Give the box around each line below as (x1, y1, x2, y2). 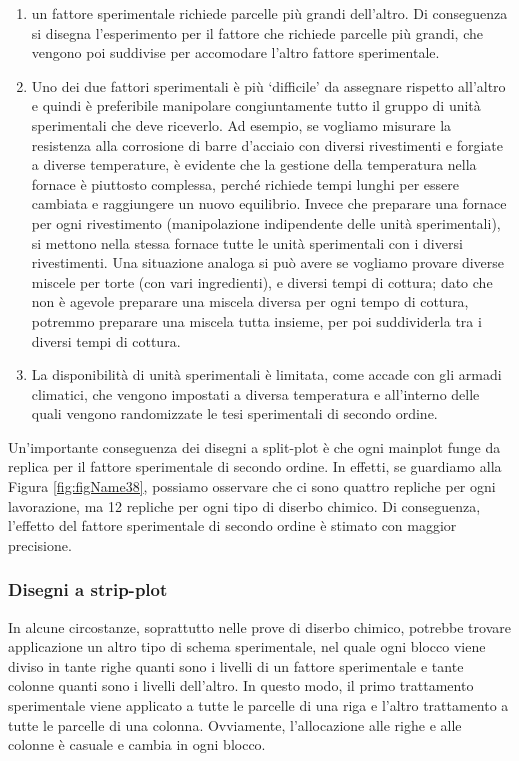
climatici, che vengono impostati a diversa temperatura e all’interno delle (31, 383, 480, 404)
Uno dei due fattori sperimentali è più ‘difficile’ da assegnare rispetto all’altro (31, 75, 506, 96)
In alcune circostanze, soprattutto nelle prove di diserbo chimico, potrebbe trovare (8, 616, 511, 637)
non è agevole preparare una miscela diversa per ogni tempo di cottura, (31, 291, 469, 312)
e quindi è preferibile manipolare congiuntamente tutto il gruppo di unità (31, 95, 481, 116)
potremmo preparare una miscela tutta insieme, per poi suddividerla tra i (31, 310, 482, 331)
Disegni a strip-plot (8, 577, 168, 602)
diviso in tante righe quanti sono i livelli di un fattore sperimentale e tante (8, 655, 464, 676)
